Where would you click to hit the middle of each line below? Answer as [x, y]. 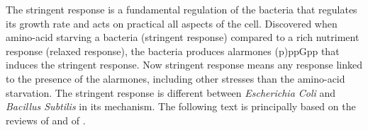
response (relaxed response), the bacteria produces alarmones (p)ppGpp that [173, 51]
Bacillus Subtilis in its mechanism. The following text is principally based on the [181, 106]
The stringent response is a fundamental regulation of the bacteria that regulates [182, 9]
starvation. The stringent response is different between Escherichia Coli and [171, 92]
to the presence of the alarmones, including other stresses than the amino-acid [175, 78]
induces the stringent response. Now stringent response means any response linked [184, 65]
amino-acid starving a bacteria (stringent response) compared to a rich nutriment [183, 37]
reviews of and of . [46, 120]
